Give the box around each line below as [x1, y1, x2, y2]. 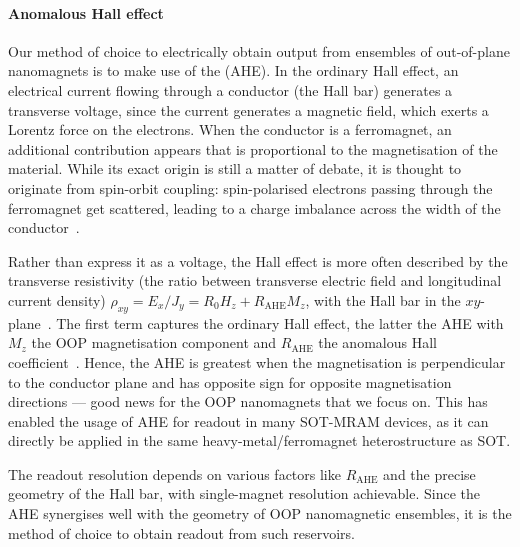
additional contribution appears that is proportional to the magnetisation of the [8, 138, 498, 159]
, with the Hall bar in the [305, 289, 461, 310]
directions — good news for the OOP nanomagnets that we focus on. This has [8, 391, 488, 412]
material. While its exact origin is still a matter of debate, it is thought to [8, 158, 462, 179]
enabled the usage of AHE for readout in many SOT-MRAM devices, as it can [8, 410, 489, 431]
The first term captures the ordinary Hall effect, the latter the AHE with [56, 312, 504, 333]
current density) [8, 289, 106, 310]
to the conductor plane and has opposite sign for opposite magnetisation [8, 371, 452, 392]
